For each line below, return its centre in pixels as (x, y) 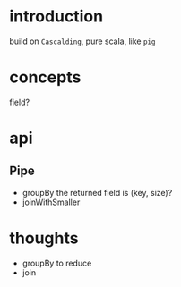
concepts (45, 77)
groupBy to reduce (57, 263)
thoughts (44, 238)
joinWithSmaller (51, 202)
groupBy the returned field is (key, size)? (97, 192)
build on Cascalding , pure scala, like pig (82, 41)
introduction (56, 17)
